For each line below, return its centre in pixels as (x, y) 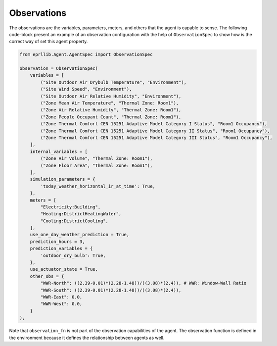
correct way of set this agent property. (48, 42)
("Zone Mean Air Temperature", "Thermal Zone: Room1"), (110, 103)
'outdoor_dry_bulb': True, (73, 255)
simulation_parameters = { (63, 179)
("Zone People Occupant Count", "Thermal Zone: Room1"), (111, 117)
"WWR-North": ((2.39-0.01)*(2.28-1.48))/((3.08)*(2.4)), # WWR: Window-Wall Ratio (143, 283)
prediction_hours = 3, (57, 242)
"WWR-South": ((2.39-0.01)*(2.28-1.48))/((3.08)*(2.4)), (111, 290)
